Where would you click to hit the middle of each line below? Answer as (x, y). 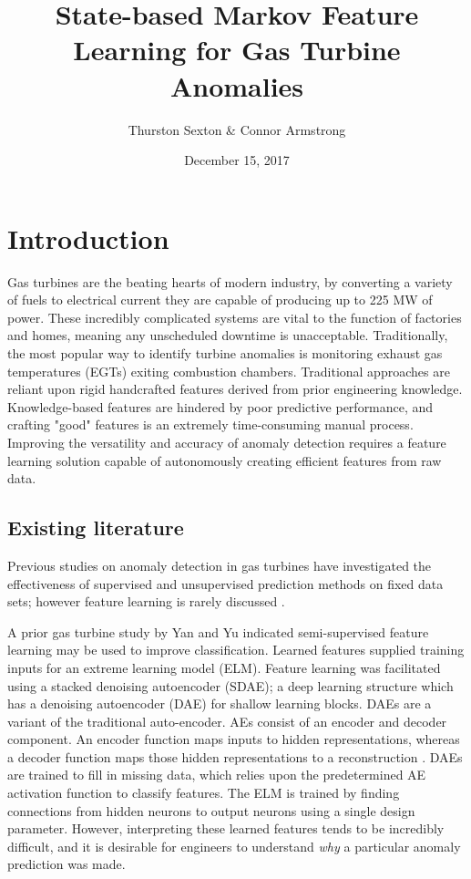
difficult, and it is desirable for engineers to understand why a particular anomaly (234, 846)
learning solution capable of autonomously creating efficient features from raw (225, 460)
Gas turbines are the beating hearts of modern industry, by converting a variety (230, 281)
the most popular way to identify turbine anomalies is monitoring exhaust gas (225, 353)
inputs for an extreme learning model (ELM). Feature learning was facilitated (224, 667)
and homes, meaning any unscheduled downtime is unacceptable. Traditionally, (228, 335)
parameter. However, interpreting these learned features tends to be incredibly (226, 828)
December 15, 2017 (237, 160)
